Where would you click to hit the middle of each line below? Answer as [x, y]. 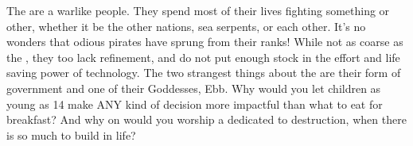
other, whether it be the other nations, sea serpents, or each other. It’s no [186, 26]
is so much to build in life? [71, 134]
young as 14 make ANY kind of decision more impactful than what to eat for [195, 104]
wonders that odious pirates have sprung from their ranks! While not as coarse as [205, 42]
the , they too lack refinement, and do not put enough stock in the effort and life [203, 57]
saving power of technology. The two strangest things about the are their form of [204, 73]
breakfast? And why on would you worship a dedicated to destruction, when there [206, 119]
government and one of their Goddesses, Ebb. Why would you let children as [194, 88]
